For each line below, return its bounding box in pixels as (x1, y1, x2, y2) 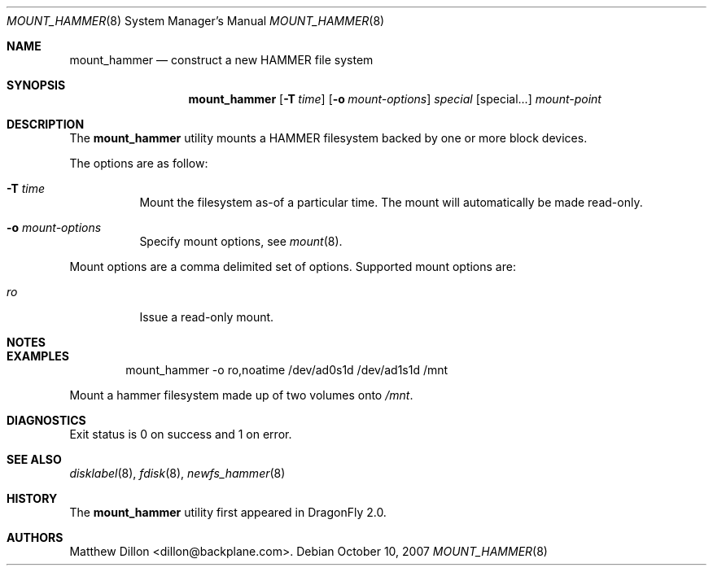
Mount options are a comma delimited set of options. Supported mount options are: (69, 260, 516, 273)
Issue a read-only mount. (139, 310, 274, 324)
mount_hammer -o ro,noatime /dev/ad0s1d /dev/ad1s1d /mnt (125, 363, 448, 377)
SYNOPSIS (7, 78, 66, 92)
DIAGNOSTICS (7, 413, 86, 427)
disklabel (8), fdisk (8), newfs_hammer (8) (69, 466, 286, 480)
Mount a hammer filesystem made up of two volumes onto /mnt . (69, 388, 413, 402)
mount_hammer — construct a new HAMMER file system (69, 53, 374, 67)
